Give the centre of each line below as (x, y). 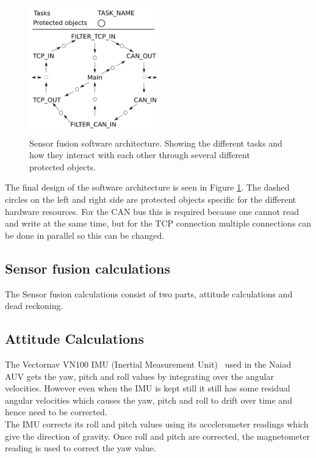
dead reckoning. (34, 306)
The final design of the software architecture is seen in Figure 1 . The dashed (147, 187)
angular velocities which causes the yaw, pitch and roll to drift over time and (149, 400)
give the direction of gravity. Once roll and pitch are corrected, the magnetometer (157, 436)
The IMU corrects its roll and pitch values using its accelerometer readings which (157, 423)
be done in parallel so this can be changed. (85, 235)
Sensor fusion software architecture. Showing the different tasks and (156, 143)
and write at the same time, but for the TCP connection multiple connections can (158, 223)
